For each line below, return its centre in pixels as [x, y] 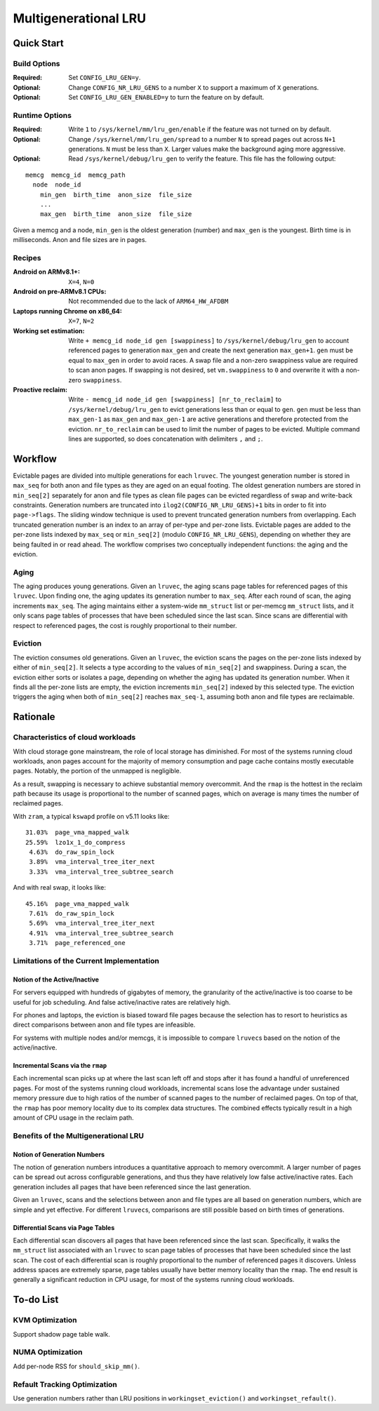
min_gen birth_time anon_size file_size [116, 194]
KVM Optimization [45, 1320]
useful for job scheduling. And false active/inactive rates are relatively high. [122, 1002]
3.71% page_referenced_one [77, 943]
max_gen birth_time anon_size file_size [116, 214]
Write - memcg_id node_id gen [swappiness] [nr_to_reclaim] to [175, 399]
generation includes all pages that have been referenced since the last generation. [132, 1186]
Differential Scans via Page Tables [64, 1227]
